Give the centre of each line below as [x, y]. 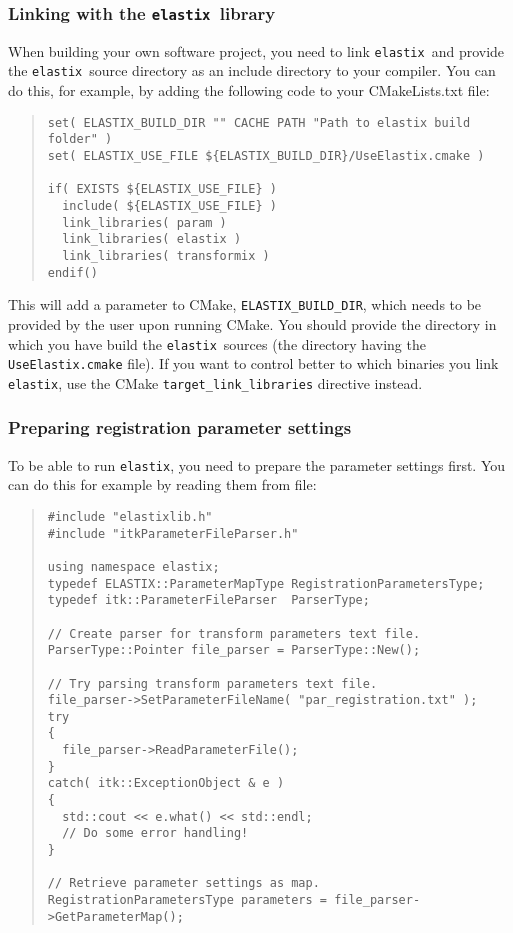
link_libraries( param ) [144, 222]
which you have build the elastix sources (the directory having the [217, 343]
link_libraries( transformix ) [166, 255]
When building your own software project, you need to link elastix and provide [256, 50]
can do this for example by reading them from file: [162, 484]
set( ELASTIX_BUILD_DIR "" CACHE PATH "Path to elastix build [259, 122]
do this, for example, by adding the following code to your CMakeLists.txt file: [249, 90]
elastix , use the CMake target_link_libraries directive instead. [215, 382]
